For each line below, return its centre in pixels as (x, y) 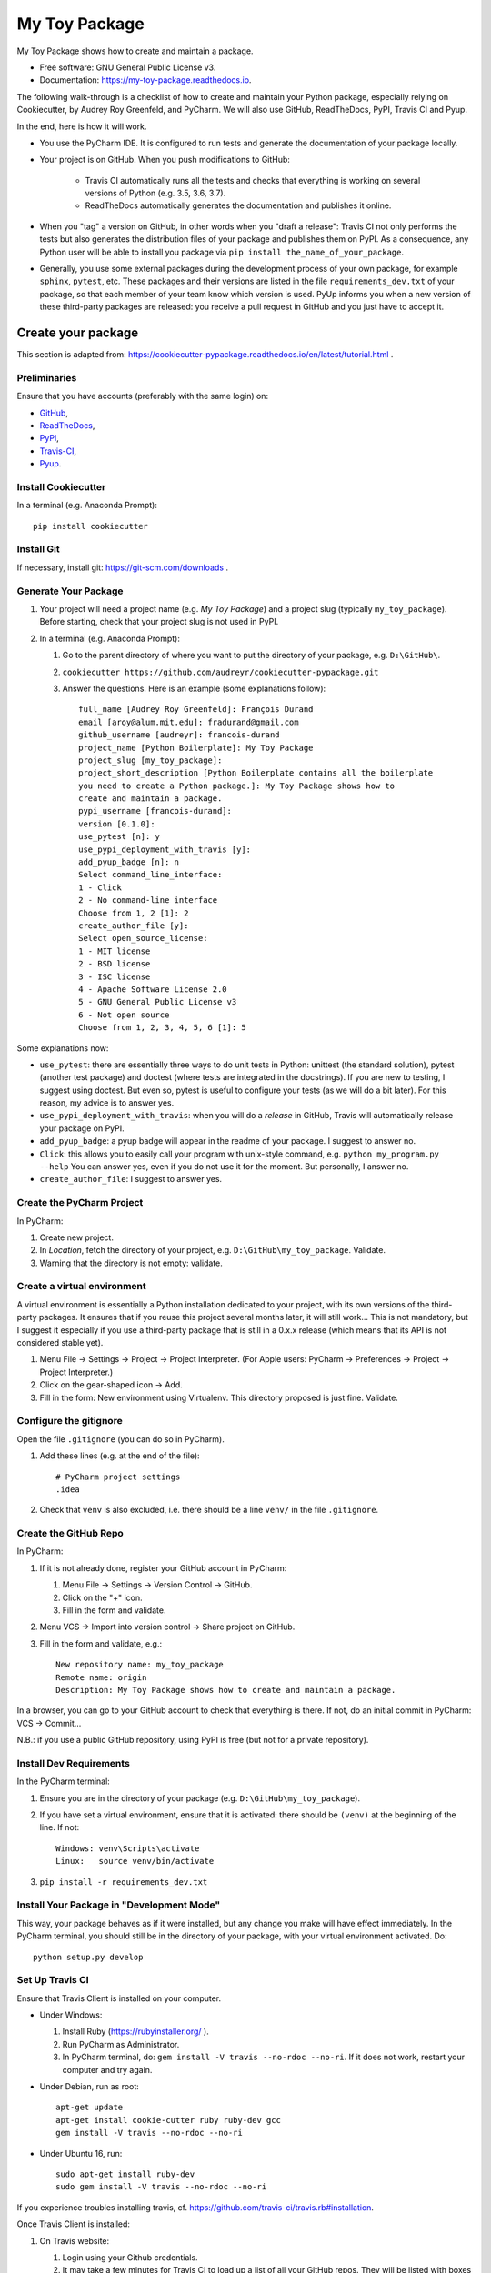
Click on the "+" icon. (102, 1597)
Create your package (78, 333)
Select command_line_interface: (150, 875)
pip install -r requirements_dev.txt (124, 1882)
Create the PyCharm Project (80, 1203)
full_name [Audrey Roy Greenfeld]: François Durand (196, 710)
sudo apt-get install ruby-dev (125, 2174)
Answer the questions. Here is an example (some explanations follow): (194, 688)
